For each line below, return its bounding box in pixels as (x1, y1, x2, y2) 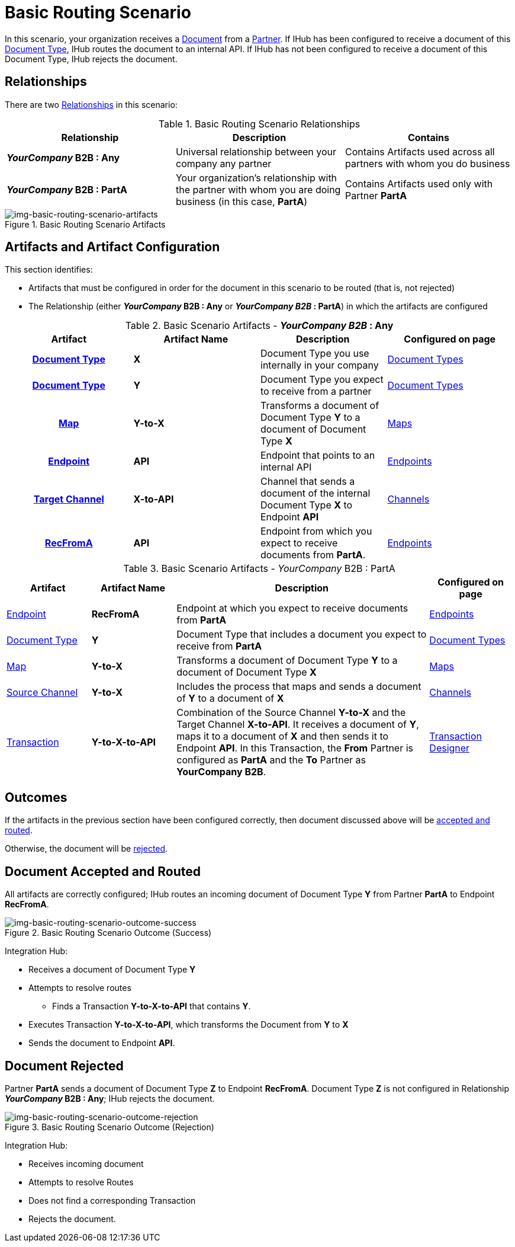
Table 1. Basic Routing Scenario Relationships (158, 117, 360, 130)
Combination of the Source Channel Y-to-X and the (176, 706, 406, 719)
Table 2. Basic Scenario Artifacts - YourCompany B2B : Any (125, 319, 394, 332)
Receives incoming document (28, 1158, 144, 1169)
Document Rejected (5, 1058, 124, 1073)
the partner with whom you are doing (175, 183, 341, 196)
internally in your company (260, 359, 379, 372)
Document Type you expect (260, 373, 384, 386)
